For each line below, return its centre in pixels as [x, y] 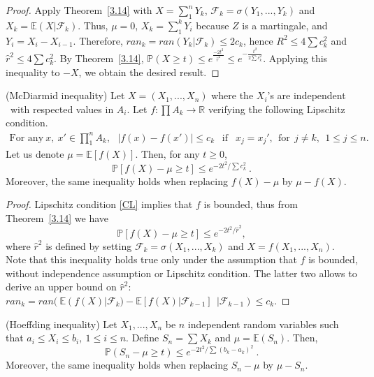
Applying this [298, 58]
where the [232, 95]
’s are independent [307, 95]
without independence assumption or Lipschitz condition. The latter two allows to [181, 273]
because [213, 25]
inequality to [33, 72]
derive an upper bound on [61, 287]
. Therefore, [98, 40]
